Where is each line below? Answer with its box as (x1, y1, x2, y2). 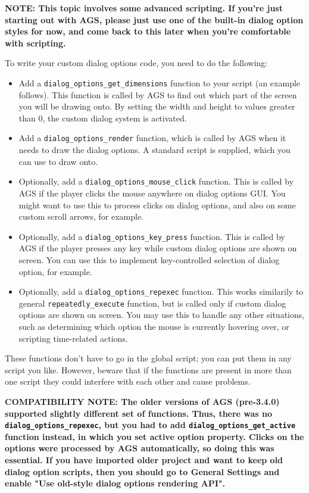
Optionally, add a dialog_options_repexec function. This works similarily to (18, 285, 304, 298)
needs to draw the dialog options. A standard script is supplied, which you (18, 143, 291, 156)
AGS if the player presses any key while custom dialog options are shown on (18, 242, 297, 254)
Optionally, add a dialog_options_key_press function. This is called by (18, 230, 285, 242)
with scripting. (5, 36, 66, 49)
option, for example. (18, 265, 92, 277)
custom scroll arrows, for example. (18, 210, 143, 223)
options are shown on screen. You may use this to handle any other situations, (18, 308, 305, 321)
